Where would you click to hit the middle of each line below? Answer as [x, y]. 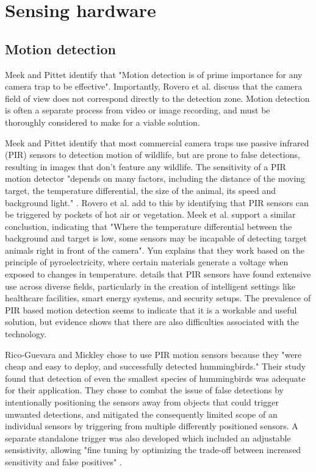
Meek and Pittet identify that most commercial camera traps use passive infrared [157, 142]
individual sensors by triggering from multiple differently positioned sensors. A [152, 426]
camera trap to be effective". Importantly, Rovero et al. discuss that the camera [154, 86]
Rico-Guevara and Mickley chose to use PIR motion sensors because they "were [153, 354]
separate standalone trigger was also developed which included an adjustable [148, 438]
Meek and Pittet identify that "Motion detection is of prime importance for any [154, 74]
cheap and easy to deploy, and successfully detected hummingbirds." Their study [156, 366]
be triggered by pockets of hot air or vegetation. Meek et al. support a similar [150, 214]
